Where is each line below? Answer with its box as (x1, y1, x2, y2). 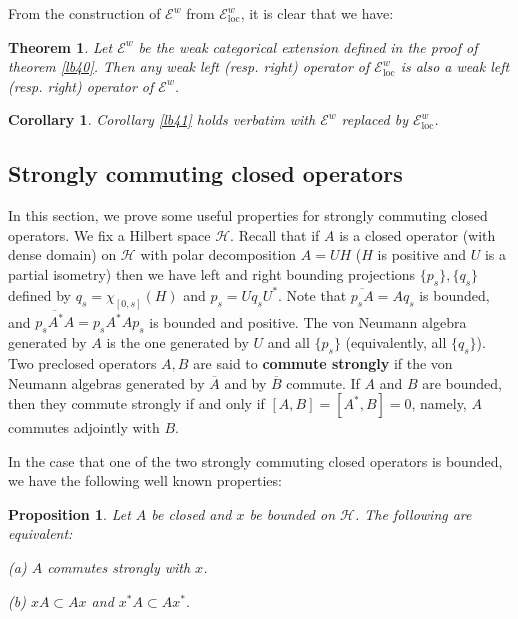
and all (267, 332, 310, 353)
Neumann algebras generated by (8, 372, 205, 393)
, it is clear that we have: (240, 3, 394, 23)
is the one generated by (106, 332, 249, 353)
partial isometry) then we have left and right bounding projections (8, 263, 416, 284)
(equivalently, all (345, 332, 447, 353)
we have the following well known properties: (8, 470, 282, 491)
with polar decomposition (140, 244, 297, 265)
